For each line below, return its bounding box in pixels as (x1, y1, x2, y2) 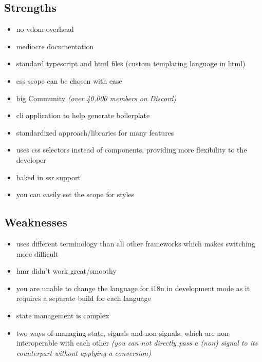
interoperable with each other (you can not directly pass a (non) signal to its (16, 337, 258, 348)
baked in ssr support (16, 172, 81, 182)
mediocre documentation (16, 41, 94, 51)
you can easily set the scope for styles (16, 189, 135, 200)
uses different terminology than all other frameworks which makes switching (16, 238, 255, 249)
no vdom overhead (16, 24, 74, 34)
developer (16, 154, 46, 165)
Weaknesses (4, 214, 67, 230)
